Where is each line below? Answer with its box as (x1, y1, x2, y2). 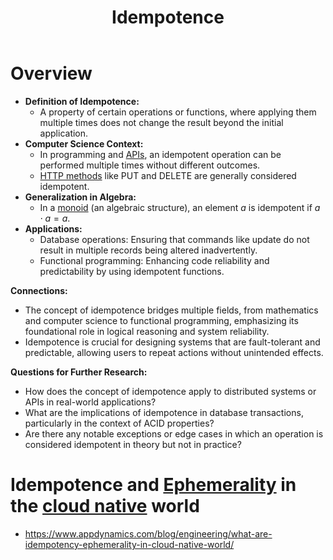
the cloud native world (10, 495, 200, 518)
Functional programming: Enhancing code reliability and (39, 254, 270, 266)
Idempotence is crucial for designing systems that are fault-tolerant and (24, 336, 321, 348)
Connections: (10, 284, 68, 296)
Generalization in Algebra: (24, 191, 137, 203)
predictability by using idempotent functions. (39, 265, 225, 277)
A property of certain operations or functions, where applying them (39, 106, 317, 118)
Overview (10, 62, 93, 85)
